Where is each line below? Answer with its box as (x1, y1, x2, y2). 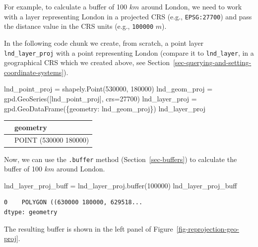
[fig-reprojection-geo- (176, 223, 239, 234)
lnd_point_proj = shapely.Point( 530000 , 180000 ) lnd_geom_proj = (4, 83, 213, 94)
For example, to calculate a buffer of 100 (4, 1, 127, 11)
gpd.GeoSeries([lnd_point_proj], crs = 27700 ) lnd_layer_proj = (4, 93, 197, 103)
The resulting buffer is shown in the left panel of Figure (4, 223, 173, 234)
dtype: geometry (4, 209, 58, 216)
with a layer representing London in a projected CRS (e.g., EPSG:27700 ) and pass (4, 11, 252, 21)
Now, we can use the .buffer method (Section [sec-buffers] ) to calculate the (4, 154, 237, 164)
